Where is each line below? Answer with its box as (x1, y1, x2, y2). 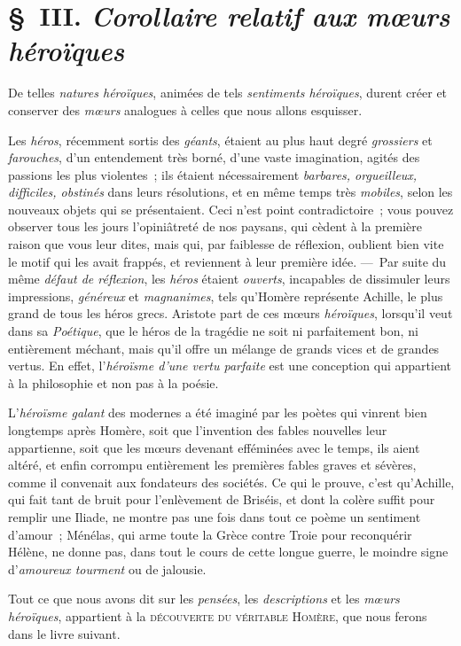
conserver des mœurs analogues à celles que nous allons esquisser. (8, 100, 363, 119)
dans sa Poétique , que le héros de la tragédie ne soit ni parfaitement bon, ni (8, 322, 418, 340)
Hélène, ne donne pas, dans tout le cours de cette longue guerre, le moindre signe (8, 542, 449, 561)
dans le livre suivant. (8, 624, 121, 642)
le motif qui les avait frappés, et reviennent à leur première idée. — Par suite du (8, 252, 447, 270)
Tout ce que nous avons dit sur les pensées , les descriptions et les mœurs (8, 589, 400, 608)
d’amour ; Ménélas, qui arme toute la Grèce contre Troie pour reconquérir (8, 525, 412, 543)
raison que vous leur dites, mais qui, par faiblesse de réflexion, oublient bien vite (8, 235, 444, 253)
